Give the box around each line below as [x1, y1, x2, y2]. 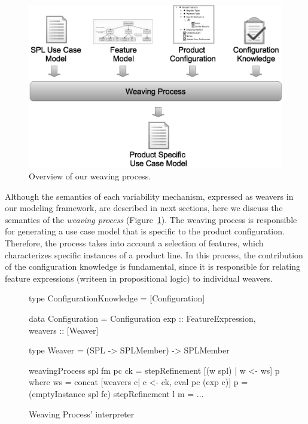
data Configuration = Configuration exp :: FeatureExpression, [29, 312, 256, 324]
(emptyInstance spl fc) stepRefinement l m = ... [29, 387, 204, 399]
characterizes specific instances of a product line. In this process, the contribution [5, 248, 303, 261]
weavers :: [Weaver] [29, 324, 99, 336]
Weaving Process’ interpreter [29, 407, 135, 420]
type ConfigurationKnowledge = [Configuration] [29, 292, 205, 304]
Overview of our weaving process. [29, 170, 151, 182]
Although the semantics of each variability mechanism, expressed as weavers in [5, 190, 294, 202]
